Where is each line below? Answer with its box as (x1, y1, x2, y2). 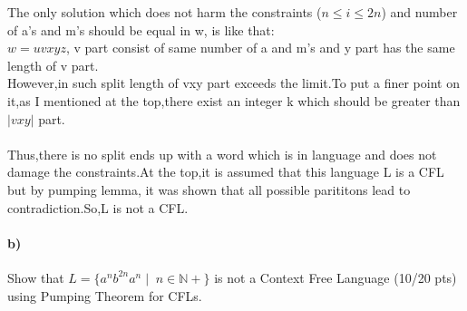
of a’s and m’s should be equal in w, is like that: (7, 20, 275, 39)
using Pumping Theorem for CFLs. (7, 286, 202, 305)
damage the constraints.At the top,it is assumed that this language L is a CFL (7, 162, 444, 181)
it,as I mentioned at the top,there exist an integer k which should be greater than (7, 91, 461, 110)
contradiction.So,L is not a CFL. (7, 198, 189, 217)
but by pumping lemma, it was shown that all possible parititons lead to (7, 180, 411, 199)
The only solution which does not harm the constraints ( (7, 3, 322, 21)
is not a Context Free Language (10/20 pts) (214, 267, 457, 287)
